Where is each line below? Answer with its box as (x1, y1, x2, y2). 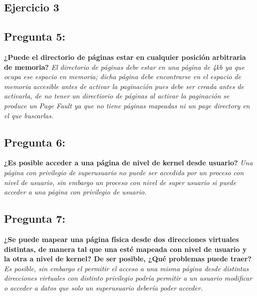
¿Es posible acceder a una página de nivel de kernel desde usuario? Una (4, 157, 253, 168)
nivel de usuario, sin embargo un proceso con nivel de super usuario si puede (4, 177, 236, 187)
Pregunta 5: (4, 29, 65, 44)
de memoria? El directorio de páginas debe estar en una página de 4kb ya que (4, 61, 245, 72)
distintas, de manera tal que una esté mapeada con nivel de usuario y (4, 244, 247, 254)
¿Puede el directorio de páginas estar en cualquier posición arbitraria (4, 51, 246, 62)
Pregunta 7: (4, 211, 65, 226)
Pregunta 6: (4, 134, 65, 149)
